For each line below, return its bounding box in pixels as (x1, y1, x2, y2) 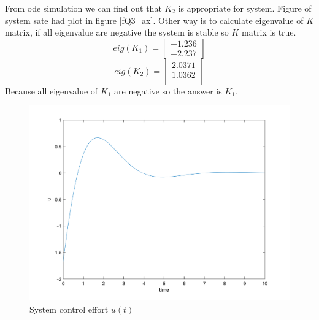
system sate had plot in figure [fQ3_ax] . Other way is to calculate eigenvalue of (5, 13, 304, 26)
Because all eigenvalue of (5, 84, 98, 97)
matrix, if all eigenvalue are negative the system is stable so (5, 26, 229, 39)
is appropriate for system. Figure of (178, 2, 312, 14)
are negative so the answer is (114, 84, 222, 97)
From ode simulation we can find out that (5, 2, 162, 14)
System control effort (29, 302, 109, 315)
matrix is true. (242, 26, 296, 39)
